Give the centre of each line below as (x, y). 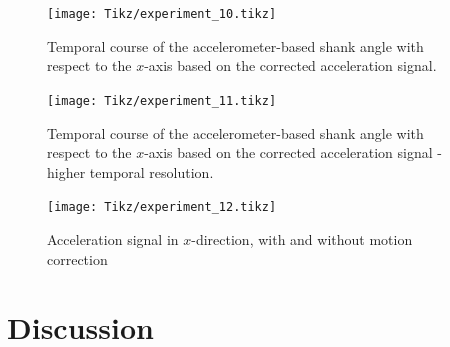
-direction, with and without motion (302, 238)
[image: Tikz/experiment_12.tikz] (162, 207)
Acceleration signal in (113, 238)
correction (77, 258)
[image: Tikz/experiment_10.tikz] (162, 14)
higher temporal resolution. (130, 171)
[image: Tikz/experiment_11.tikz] (162, 100)
